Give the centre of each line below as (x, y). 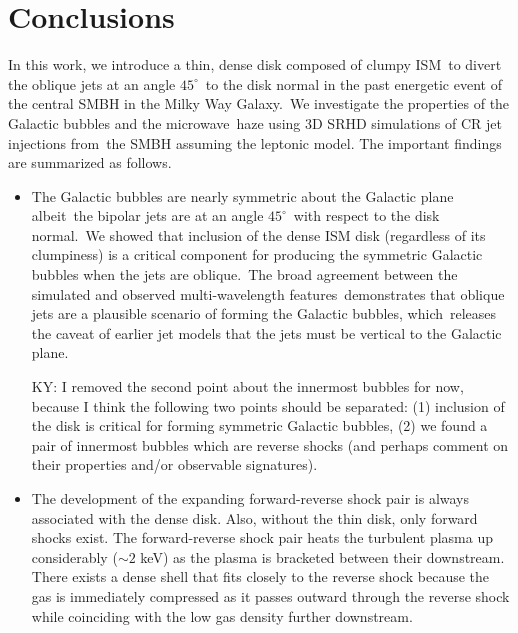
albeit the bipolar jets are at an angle (147, 215)
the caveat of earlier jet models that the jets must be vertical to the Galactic (266, 332)
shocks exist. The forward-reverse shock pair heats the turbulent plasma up (262, 537)
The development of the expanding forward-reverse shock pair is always (250, 498)
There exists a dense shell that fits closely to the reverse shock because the (260, 576)
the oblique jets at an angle (92, 83)
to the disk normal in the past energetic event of (353, 83)
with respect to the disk (366, 215)
